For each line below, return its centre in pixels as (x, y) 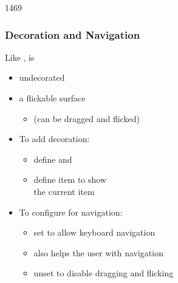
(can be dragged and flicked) (87, 118)
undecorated (42, 77)
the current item (64, 191)
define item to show (70, 179)
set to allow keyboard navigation (94, 232)
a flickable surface (52, 98)
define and (53, 159)
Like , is (20, 57)
